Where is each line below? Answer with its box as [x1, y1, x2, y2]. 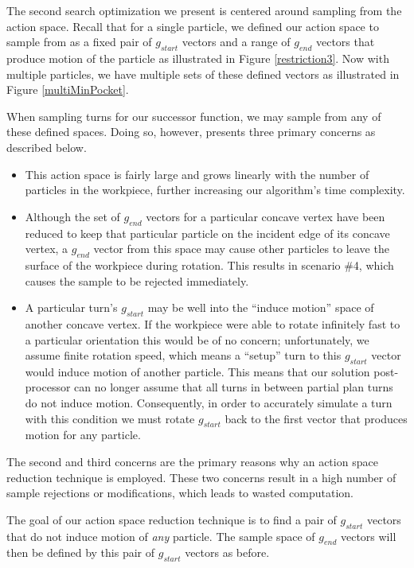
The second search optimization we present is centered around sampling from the [6, 2, 402, 18]
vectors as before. [185, 544, 270, 561]
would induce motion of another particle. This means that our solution [25, 363, 370, 379]
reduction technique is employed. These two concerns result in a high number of [6, 469, 396, 485]
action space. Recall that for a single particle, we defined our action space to [6, 18, 379, 34]
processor [25, 379, 71, 395]
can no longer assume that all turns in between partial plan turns [74, 379, 393, 395]
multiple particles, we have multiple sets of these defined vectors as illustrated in [6, 65, 400, 82]
